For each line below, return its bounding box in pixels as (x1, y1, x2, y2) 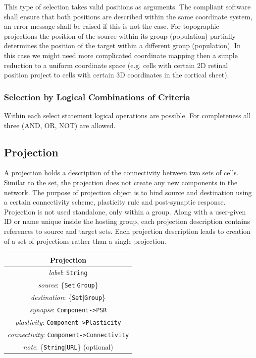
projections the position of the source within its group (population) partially (4, 30, 236, 41)
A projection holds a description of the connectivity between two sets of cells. (4, 167, 239, 178)
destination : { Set (31, 292, 83, 302)
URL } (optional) (66, 341, 113, 352)
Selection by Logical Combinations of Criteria (4, 90, 190, 103)
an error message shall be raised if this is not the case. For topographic (4, 21, 219, 31)
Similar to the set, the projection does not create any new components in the (4, 177, 238, 187)
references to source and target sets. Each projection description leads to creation (4, 225, 251, 236)
